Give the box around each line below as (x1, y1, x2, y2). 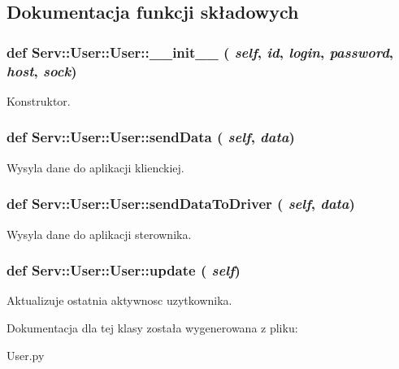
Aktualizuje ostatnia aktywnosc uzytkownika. (7, 292, 232, 309)
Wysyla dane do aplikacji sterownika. (7, 225, 192, 242)
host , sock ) (7, 60, 77, 80)
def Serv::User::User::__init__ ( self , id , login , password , (7, 41, 394, 62)
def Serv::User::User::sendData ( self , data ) (7, 127, 295, 147)
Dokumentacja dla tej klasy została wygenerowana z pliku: (7, 319, 298, 336)
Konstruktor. (7, 92, 71, 109)
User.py (7, 346, 45, 363)
